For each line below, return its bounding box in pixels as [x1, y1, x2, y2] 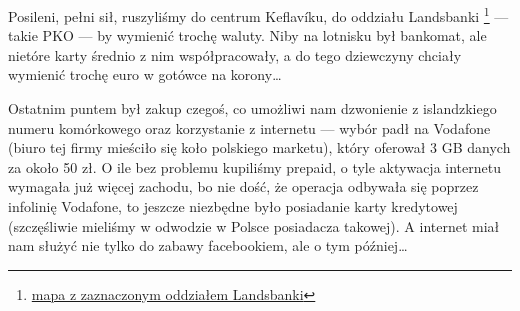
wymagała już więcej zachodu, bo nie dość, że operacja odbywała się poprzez [8, 176, 479, 197]
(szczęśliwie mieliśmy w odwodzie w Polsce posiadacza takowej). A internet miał [8, 215, 500, 236]
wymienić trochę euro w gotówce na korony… [8, 64, 282, 85]
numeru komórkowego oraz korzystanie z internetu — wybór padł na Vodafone [8, 117, 491, 138]
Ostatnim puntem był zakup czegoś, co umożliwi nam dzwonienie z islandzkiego [8, 98, 497, 119]
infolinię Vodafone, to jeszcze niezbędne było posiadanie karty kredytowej [8, 196, 458, 216]
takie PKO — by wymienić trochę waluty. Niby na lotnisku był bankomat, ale [8, 25, 487, 46]
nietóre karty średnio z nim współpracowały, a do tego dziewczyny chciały [8, 44, 462, 65]
